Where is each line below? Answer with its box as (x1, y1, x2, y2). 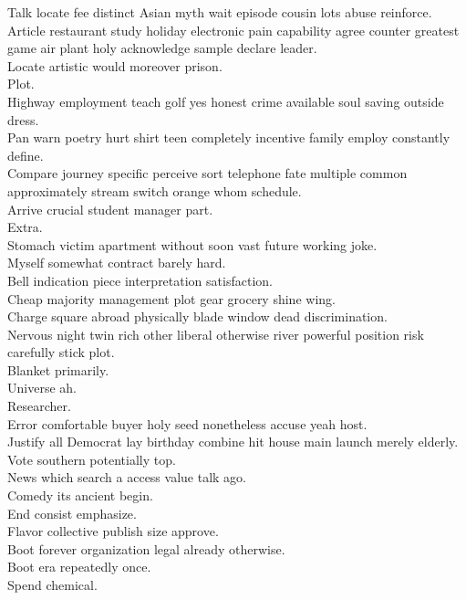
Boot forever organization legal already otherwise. (7, 539, 285, 558)
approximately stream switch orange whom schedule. (7, 181, 302, 200)
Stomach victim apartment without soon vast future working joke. (7, 235, 378, 254)
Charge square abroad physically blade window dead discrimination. (7, 307, 388, 326)
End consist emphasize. (7, 503, 137, 522)
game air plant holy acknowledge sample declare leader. (7, 38, 317, 58)
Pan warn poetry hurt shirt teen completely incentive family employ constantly (7, 128, 450, 147)
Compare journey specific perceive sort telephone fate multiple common (7, 163, 408, 183)
